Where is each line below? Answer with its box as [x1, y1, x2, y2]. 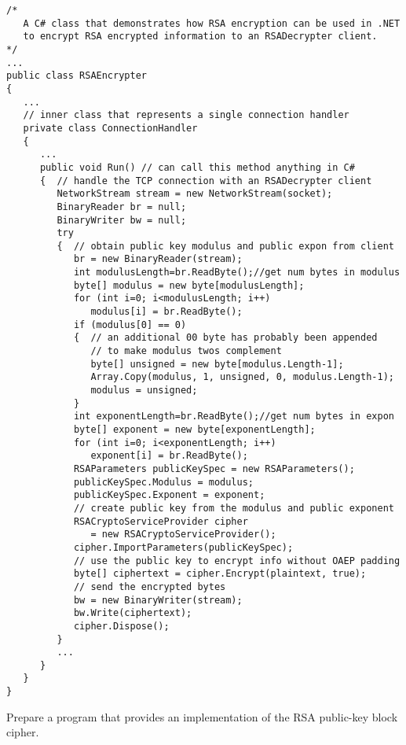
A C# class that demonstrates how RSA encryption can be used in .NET [23, 17, 401, 29]
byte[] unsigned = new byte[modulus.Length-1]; [90, 358, 344, 370]
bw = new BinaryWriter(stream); [73, 594, 243, 606]
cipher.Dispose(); [73, 620, 170, 632]
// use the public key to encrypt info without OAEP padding [73, 555, 401, 566]
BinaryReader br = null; [57, 201, 187, 212]
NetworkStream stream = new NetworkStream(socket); [57, 188, 333, 200]
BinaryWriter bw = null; [57, 214, 187, 226]
